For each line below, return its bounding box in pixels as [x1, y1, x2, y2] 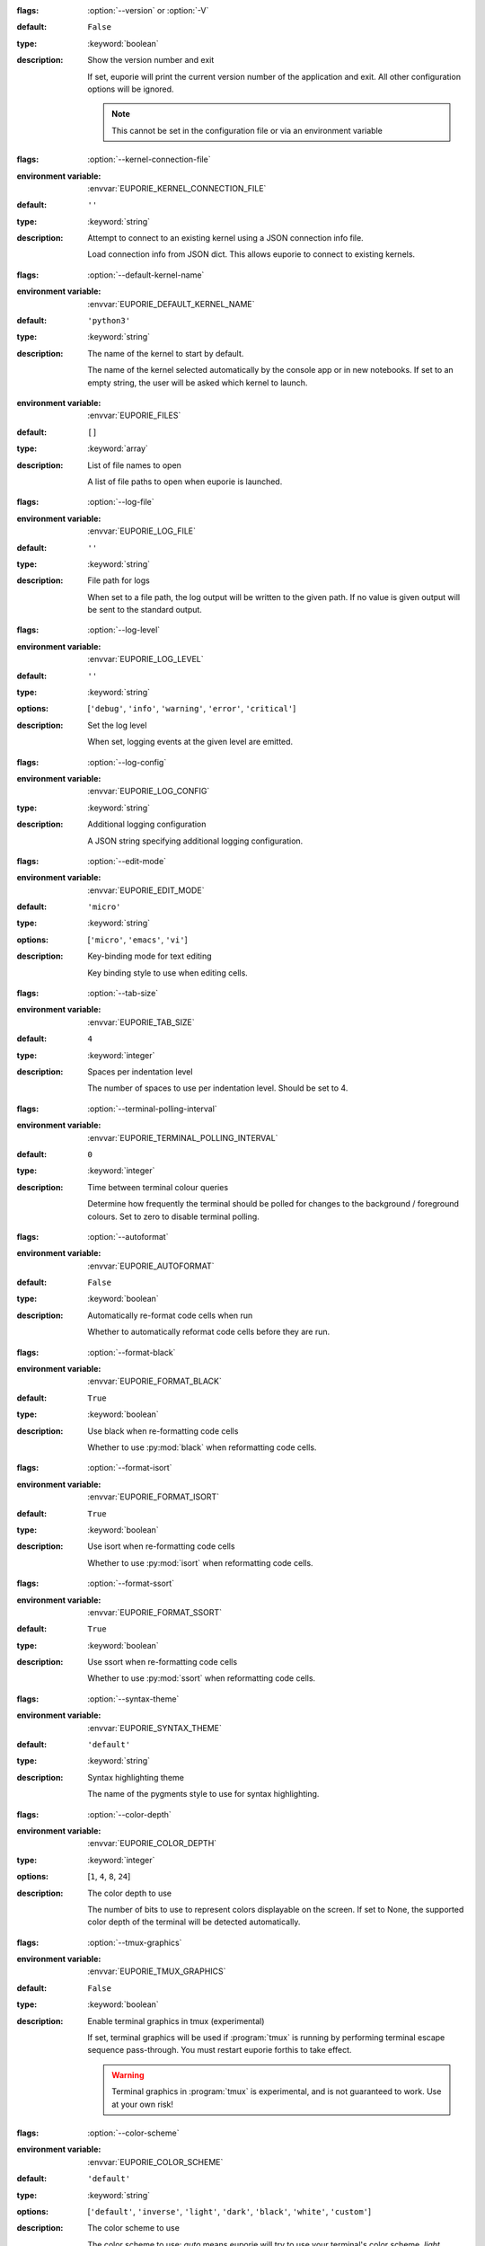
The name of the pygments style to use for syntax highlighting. [87, 1789, 320, 1799]
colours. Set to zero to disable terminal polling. [87, 1211, 260, 1222]
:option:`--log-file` [87, 497, 154, 508]
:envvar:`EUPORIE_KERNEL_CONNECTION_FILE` [87, 182, 267, 193]
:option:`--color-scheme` [87, 2127, 180, 2138]
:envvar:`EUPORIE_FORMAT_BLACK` [87, 1375, 222, 1387]
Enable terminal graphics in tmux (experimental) [87, 2015, 265, 2026]
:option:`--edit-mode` [87, 855, 166, 866]
